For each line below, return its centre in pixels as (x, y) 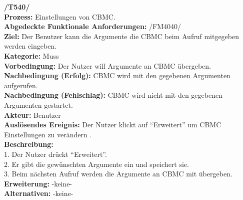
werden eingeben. (30, 46)
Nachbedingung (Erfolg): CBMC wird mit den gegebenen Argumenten (117, 75)
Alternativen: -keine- (39, 193)
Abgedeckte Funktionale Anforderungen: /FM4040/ (93, 26)
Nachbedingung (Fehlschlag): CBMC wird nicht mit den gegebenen (113, 95)
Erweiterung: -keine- (38, 183)
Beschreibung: (29, 144)
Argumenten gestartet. (38, 105)
